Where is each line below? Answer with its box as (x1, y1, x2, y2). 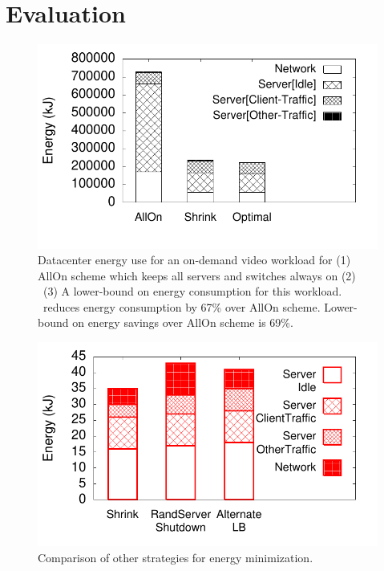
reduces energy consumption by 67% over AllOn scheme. (42, 298, 321, 315)
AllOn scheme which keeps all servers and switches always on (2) (38, 267, 356, 283)
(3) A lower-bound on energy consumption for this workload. (42, 283, 342, 300)
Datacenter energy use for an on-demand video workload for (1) (38, 251, 351, 268)
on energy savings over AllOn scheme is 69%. (72, 314, 293, 331)
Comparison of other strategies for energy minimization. (38, 549, 313, 566)
